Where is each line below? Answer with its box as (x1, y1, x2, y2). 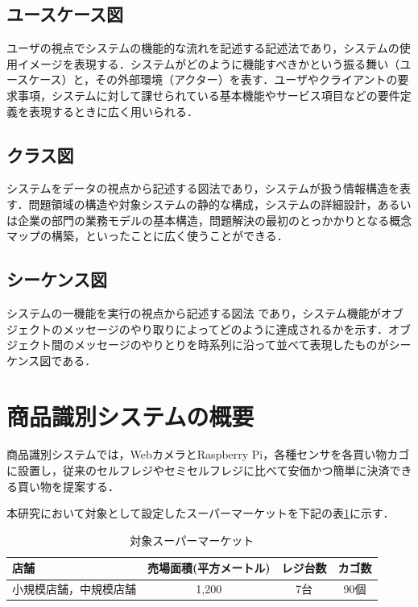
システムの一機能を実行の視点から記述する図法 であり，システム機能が (6, 304, 381, 321)
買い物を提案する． (17, 477, 119, 494)
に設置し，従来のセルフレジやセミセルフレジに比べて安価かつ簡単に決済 (6, 462, 390, 479)
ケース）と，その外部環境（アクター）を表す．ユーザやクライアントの (28, 71, 398, 88)
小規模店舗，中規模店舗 (12, 580, 136, 597)
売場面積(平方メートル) (147, 559, 271, 576)
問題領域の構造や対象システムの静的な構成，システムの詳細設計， (28, 195, 378, 212)
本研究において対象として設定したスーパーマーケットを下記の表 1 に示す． (6, 505, 395, 522)
